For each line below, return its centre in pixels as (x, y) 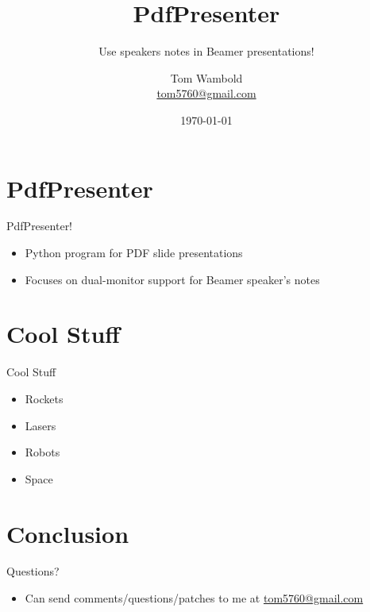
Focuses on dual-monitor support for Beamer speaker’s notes (172, 279)
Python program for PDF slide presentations (134, 253)
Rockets (44, 398)
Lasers (40, 425)
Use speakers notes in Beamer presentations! (206, 51)
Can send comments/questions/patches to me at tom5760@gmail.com (194, 598)
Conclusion (68, 533)
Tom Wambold (206, 77)
